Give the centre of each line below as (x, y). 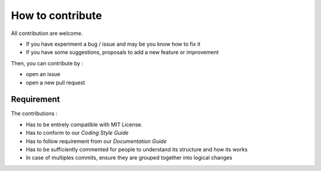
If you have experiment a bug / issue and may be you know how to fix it (113, 44)
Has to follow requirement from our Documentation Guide (96, 141)
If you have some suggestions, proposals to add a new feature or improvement (122, 52)
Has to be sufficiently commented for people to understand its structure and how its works (137, 149)
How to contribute (56, 15)
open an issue (43, 74)
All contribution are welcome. (47, 33)
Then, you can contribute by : (47, 63)
